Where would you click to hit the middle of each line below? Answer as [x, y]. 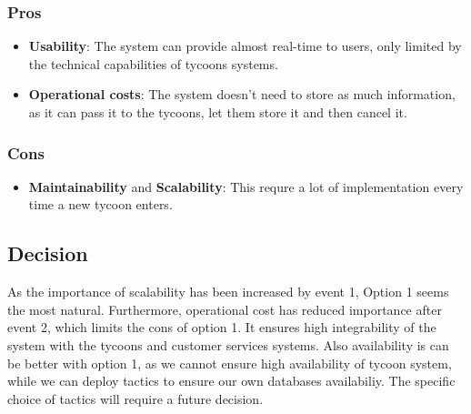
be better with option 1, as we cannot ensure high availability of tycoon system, [230, 363]
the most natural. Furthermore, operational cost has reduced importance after [225, 309]
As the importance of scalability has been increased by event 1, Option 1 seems [228, 292]
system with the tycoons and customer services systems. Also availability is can [228, 344]
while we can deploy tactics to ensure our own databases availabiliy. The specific [231, 381]
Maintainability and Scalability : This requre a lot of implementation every [246, 186]
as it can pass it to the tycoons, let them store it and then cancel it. [218, 112]
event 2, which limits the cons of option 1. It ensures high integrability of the [222, 327]
